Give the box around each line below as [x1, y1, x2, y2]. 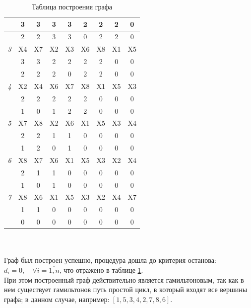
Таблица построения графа [31, 1, 113, 11]
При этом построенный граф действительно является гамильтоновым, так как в [4, 274, 244, 285]
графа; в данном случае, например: [4, 294, 110, 304]
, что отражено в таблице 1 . [59, 264, 143, 275]
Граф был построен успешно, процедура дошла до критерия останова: [4, 255, 216, 265]
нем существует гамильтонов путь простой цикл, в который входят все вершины [4, 284, 248, 295]
